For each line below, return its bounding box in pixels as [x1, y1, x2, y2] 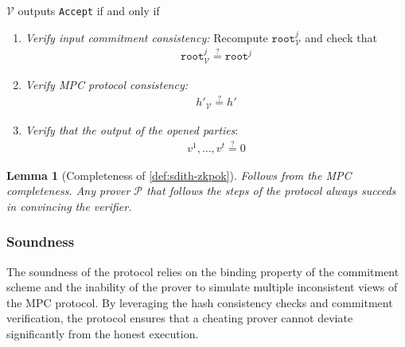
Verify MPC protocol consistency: [25, 76, 189, 92]
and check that [305, 29, 377, 45]
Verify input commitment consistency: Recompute [25, 29, 268, 45]
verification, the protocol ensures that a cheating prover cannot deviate [6, 310, 353, 326]
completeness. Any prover [6, 182, 130, 199]
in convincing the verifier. [6, 197, 132, 214]
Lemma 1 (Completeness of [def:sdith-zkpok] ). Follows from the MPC [6, 166, 352, 183]
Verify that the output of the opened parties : [25, 121, 239, 138]
